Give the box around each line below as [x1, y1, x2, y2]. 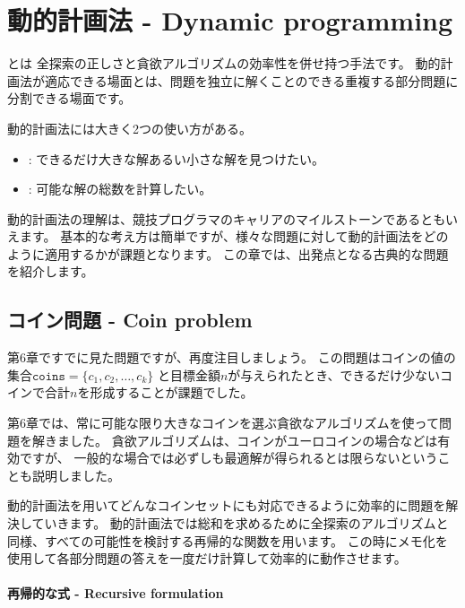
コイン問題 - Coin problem [7, 306, 253, 334]
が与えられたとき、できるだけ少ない [228, 365, 441, 384]
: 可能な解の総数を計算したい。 [28, 179, 212, 198]
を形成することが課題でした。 [77, 383, 254, 402]
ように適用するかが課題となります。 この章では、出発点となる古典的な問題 [7, 244, 449, 263]
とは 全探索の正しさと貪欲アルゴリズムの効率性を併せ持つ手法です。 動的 [7, 54, 441, 73]
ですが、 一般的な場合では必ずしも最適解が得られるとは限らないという [19, 448, 438, 467]
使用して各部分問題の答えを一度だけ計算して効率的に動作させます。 [7, 549, 407, 568]
